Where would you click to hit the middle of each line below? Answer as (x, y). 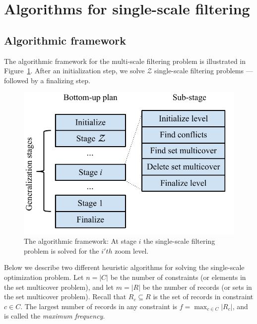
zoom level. (132, 250)
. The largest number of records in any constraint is (99, 306)
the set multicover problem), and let (59, 287)
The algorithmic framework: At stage (80, 241)
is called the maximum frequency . (55, 316)
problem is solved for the (62, 250)
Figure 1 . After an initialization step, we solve (74, 71)
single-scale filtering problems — (204, 71)
